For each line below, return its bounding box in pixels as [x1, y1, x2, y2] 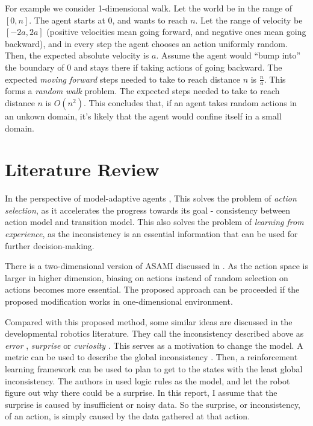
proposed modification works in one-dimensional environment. [5, 295, 233, 308]
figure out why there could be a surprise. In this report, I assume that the [5, 386, 277, 399]
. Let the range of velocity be [195, 13, 303, 26]
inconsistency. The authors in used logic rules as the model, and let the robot [5, 374, 290, 387]
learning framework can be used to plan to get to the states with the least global [5, 363, 303, 375]
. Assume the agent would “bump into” [156, 49, 301, 62]
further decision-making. [5, 239, 95, 252]
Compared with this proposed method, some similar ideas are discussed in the [5, 315, 293, 328]
